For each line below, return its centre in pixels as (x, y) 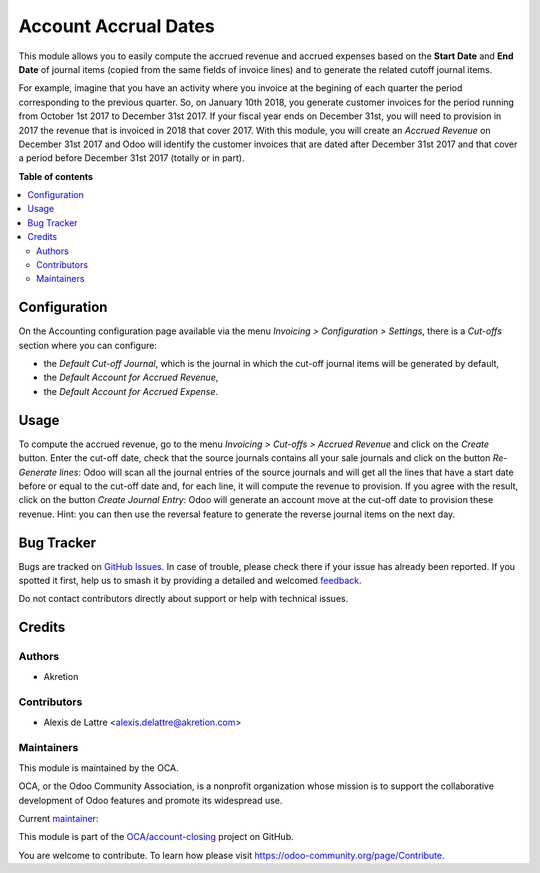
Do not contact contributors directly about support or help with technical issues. (183, 599)
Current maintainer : (58, 819)
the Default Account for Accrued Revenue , (131, 377)
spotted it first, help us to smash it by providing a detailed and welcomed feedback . (190, 581)
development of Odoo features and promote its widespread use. (150, 800)
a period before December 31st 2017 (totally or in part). (131, 158)
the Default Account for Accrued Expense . (131, 391)
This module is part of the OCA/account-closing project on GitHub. (156, 837)
